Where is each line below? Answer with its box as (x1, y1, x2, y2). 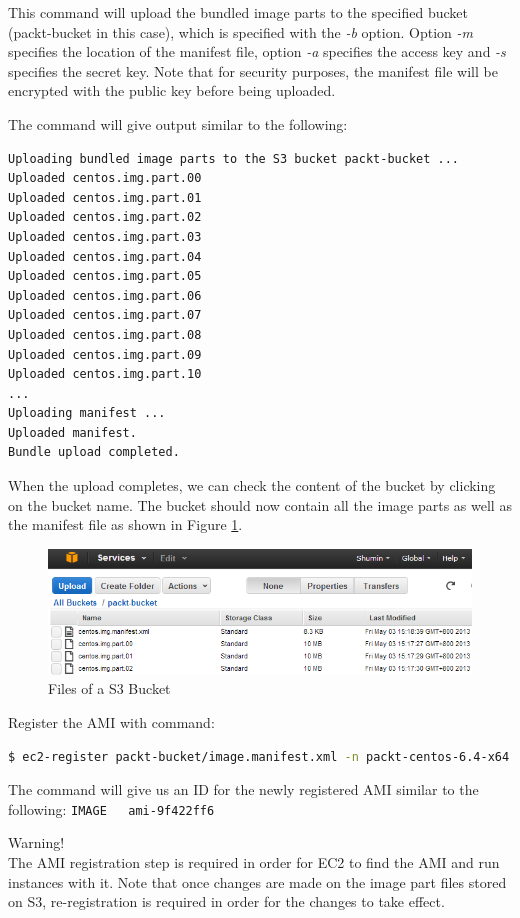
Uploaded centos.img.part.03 (8, 229, 202, 244)
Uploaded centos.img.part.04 (8, 249, 202, 264)
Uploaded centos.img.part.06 (8, 288, 202, 303)
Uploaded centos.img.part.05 (8, 269, 202, 284)
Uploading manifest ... (8, 406, 166, 421)
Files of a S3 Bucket (48, 678, 171, 699)
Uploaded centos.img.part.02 (8, 210, 202, 225)
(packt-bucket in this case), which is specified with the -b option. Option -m (8, 21, 473, 42)
